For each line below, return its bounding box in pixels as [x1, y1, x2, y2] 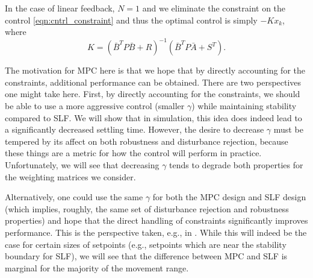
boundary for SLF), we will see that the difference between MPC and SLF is [5, 250, 288, 262]
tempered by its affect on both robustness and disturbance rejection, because [5, 134, 288, 147]
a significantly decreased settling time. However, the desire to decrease [5, 123, 264, 136]
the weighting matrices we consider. [5, 170, 136, 183]
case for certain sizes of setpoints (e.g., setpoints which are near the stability [5, 238, 287, 250]
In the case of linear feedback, [5, 2, 115, 14]
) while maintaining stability [191, 100, 297, 112]
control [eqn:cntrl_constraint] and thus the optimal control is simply [5, 13, 258, 26]
